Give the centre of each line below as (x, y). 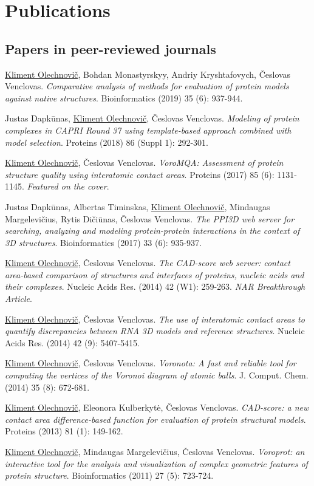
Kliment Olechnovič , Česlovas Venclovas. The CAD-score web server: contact (148, 263)
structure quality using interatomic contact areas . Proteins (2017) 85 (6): (140, 174)
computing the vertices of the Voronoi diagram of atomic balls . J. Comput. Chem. (157, 375)
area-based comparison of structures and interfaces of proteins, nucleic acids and (155, 274)
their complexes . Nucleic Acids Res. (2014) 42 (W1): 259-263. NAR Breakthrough (155, 286)
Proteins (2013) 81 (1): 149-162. (64, 431)
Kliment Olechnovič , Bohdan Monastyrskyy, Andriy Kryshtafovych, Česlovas (148, 74)
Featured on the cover (67, 186)
